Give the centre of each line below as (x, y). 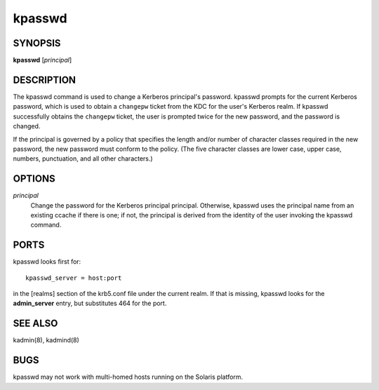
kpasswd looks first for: (47, 262)
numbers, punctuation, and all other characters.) (83, 159)
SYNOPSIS (37, 43)
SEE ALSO (35, 324)
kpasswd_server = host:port (74, 278)
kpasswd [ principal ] (42, 60)
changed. (27, 126)
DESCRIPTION (45, 80)
